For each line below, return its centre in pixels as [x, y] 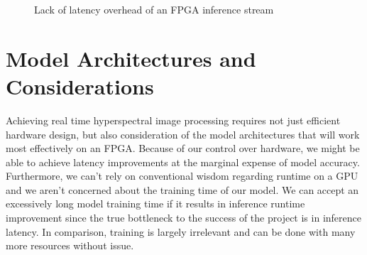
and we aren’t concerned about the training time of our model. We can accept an [182, 189]
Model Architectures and [131, 58]
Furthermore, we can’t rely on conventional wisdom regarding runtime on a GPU [182, 176]
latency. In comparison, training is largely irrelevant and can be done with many [181, 231]
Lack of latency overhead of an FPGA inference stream [154, 9]
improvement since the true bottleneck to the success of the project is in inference [183, 218]
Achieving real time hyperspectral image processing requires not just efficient [173, 120]
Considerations [80, 86]
